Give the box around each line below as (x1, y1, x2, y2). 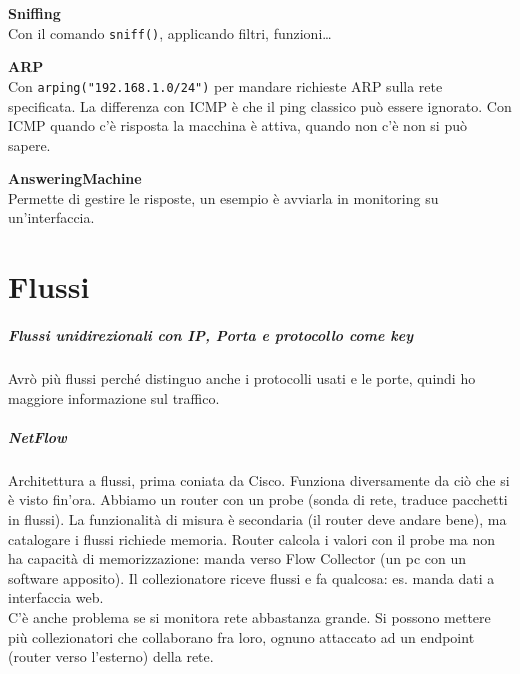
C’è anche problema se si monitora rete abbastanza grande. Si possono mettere (8, 606, 491, 627)
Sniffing (8, 3, 61, 23)
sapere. (8, 134, 51, 155)
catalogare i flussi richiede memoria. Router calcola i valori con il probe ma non (8, 528, 496, 549)
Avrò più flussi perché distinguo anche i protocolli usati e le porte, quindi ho (8, 368, 476, 388)
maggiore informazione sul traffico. (8, 387, 220, 408)
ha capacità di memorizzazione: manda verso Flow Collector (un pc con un (8, 548, 467, 569)
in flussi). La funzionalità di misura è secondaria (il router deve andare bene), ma (8, 508, 507, 529)
